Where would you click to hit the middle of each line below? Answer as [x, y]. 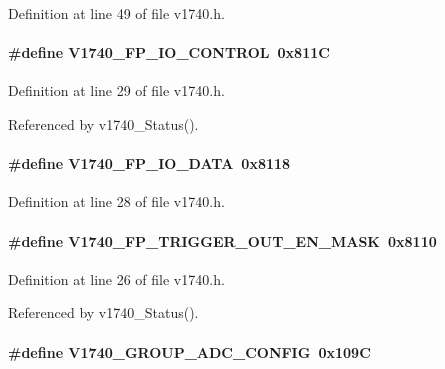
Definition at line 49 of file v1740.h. [116, 13]
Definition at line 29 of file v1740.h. [116, 90]
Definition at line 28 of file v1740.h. [116, 201]
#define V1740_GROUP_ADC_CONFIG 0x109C [189, 351]
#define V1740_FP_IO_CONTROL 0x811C [169, 52]
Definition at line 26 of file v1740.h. [116, 278]
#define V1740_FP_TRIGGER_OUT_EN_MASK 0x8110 [222, 240]
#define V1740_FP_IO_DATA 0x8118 [149, 163]
